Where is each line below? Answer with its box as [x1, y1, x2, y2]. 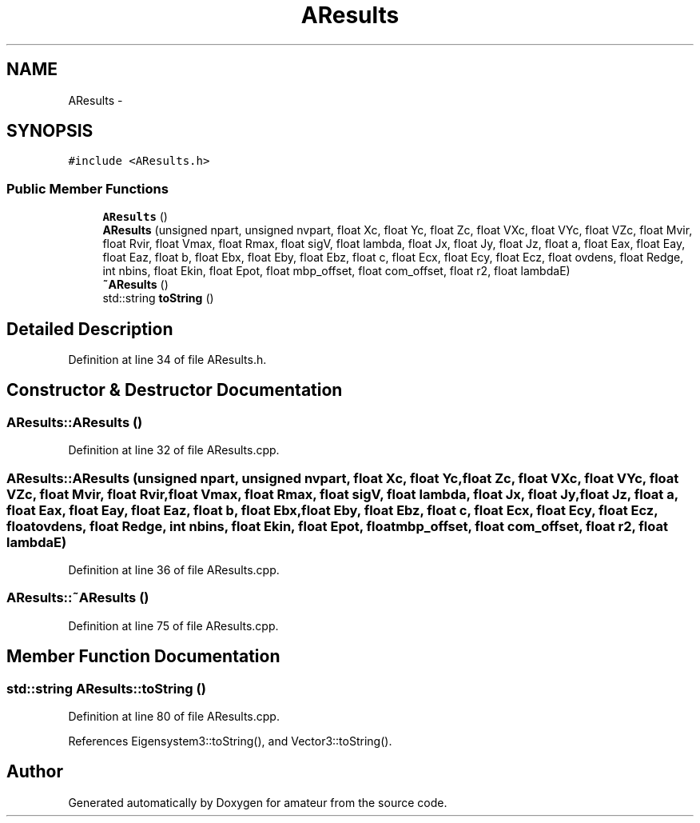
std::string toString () [102, 291, 214, 306]
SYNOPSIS [6, 121, 93, 142]
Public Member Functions [6, 180, 169, 197]
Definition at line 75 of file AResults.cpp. [68, 618, 279, 633]
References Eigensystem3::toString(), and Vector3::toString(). [68, 733, 392, 748]
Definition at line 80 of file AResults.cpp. [68, 709, 280, 723]
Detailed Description [6, 318, 173, 339]
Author [6, 761, 63, 782]
